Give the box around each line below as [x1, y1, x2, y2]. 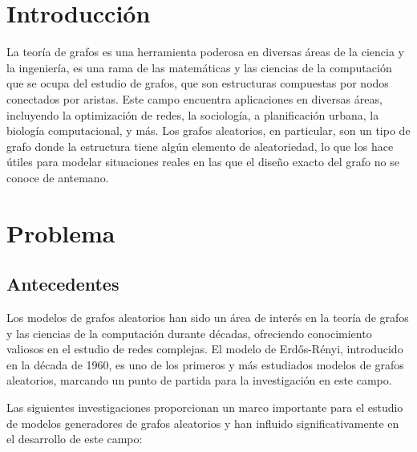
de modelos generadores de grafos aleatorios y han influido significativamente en [6, 414, 399, 431]
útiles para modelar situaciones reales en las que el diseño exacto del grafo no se [6, 153, 399, 170]
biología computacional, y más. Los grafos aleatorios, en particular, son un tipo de [6, 122, 411, 139]
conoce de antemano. [6, 169, 109, 185]
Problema [6, 216, 115, 249]
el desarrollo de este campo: [6, 430, 143, 447]
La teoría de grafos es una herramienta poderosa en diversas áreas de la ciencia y [6, 43, 404, 60]
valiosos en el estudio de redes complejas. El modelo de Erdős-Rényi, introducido [6, 340, 403, 357]
